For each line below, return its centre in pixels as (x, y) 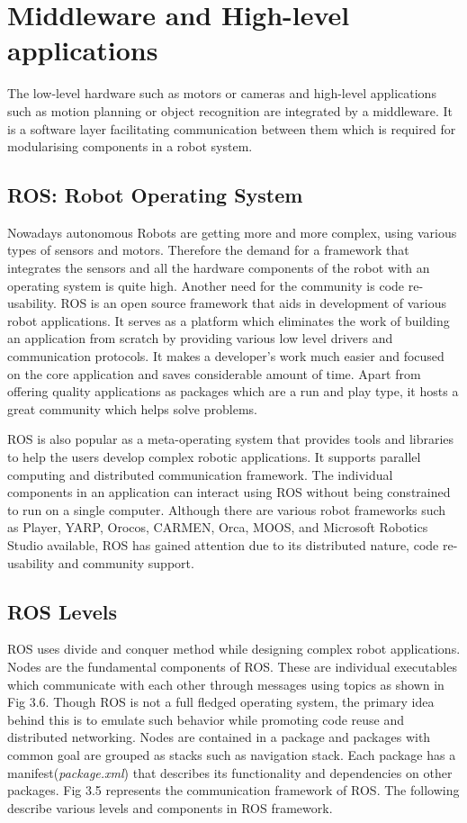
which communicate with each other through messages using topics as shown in (226, 684)
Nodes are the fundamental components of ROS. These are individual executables (232, 666)
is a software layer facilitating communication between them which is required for (232, 128)
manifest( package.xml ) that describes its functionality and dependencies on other (230, 772)
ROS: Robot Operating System (155, 195)
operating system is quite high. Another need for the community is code (206, 285)
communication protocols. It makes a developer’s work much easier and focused (226, 356)
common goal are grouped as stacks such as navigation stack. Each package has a (232, 754)
